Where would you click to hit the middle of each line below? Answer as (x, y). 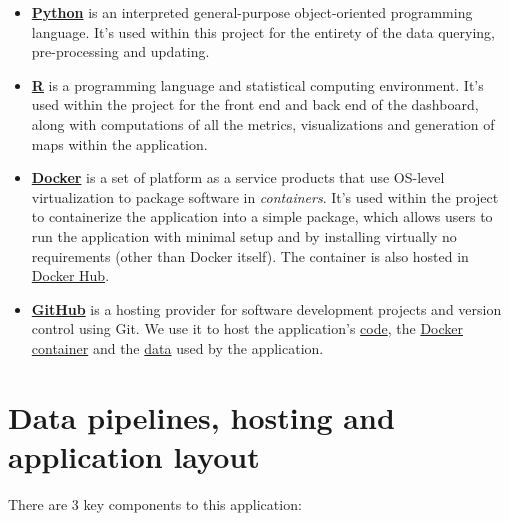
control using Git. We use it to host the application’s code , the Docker (247, 328)
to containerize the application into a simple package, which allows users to (262, 216)
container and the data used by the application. (177, 347)
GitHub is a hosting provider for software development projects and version (266, 308)
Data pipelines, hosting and (201, 416)
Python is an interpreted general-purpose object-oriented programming (252, 12)
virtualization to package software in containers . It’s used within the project (265, 196)
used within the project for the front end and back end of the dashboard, (255, 104)
